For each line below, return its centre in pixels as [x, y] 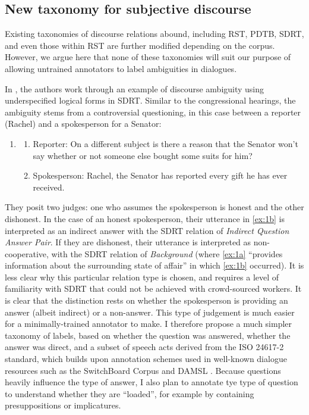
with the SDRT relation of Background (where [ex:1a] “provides [167, 253]
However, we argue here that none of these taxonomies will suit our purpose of [148, 57]
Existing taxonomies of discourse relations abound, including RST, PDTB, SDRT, [154, 34]
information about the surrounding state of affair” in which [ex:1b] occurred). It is [154, 265]
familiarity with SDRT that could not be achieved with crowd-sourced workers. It [153, 288]
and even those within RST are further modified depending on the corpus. [140, 45]
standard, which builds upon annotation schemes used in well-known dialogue [146, 359]
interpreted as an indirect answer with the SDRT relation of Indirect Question [147, 230]
